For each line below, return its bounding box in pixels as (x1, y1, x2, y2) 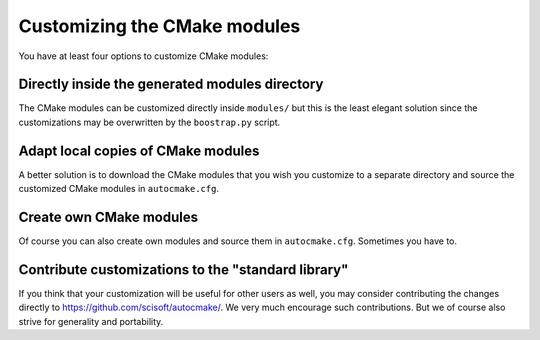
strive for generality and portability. (18, 315, 164, 327)
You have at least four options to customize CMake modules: (18, 50, 269, 62)
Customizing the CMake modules (18, 15, 301, 37)
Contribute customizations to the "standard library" (18, 261, 349, 278)
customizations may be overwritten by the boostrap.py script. (18, 116, 281, 128)
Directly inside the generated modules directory (18, 76, 324, 93)
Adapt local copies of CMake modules (18, 142, 260, 159)
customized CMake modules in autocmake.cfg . (18, 183, 220, 195)
